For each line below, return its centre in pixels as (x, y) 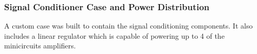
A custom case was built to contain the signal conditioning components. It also (128, 26)
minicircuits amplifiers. (40, 46)
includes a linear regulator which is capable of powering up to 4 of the (114, 35)
